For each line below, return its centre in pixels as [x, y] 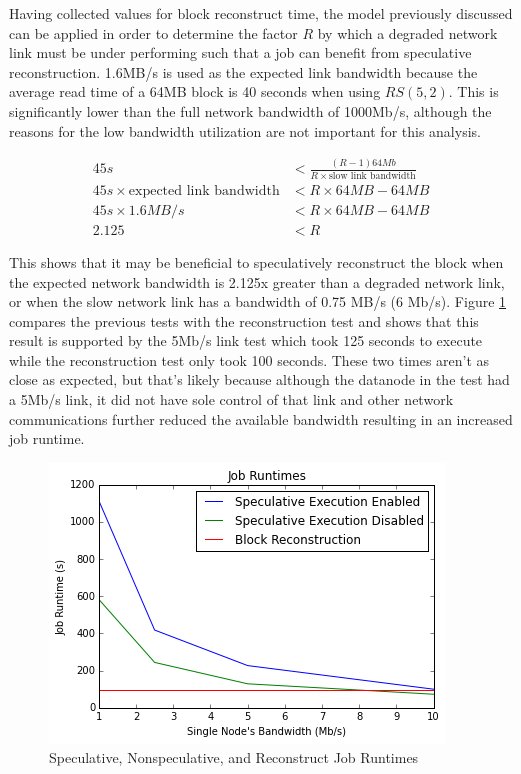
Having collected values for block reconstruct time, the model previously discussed [261, 13]
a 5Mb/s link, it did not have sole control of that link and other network [231, 399]
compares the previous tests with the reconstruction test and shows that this [244, 320]
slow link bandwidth [372, 175]
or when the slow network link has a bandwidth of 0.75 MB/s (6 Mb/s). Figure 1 [258, 301]
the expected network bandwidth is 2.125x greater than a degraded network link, [257, 281]
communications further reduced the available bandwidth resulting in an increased [261, 418]
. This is [473, 91]
